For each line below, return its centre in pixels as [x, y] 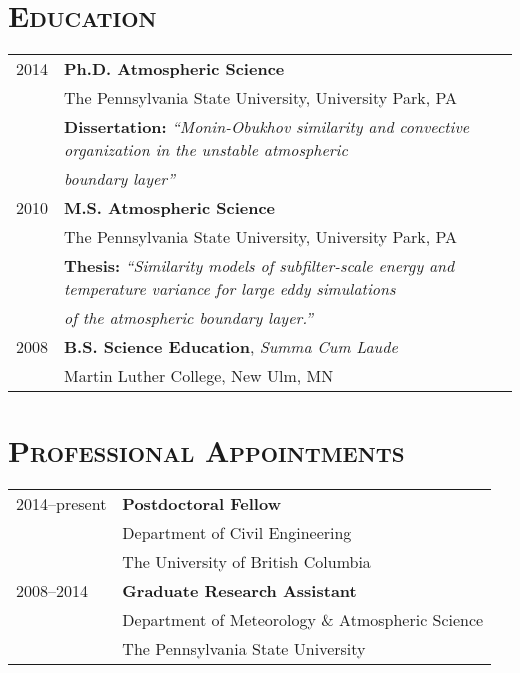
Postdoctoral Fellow [201, 504]
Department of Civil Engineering [237, 533]
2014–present [61, 504]
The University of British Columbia [246, 562]
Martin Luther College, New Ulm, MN [199, 376]
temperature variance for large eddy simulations [230, 289]
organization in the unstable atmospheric [206, 150]
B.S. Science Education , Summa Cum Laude [231, 347]
